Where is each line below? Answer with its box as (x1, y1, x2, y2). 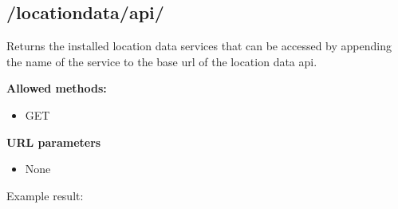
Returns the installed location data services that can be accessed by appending (6, 37, 392, 54)
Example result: (6, 187, 84, 203)
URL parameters (6, 133, 101, 150)
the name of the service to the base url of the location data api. (6, 53, 317, 69)
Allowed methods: (6, 80, 107, 97)
